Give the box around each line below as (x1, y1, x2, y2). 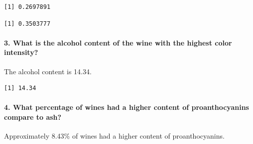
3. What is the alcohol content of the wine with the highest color (4, 37, 232, 48)
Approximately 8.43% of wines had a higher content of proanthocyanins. (4, 131, 225, 141)
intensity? (4, 47, 38, 57)
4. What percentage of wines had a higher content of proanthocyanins (4, 102, 249, 112)
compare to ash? (4, 111, 62, 122)
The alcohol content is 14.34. (4, 66, 92, 76)
